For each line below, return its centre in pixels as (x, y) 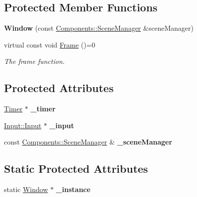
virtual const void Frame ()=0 (50, 44)
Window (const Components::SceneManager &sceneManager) (99, 28)
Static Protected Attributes (76, 169)
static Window (26, 189)
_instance (73, 189)
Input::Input (23, 125)
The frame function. (34, 61)
